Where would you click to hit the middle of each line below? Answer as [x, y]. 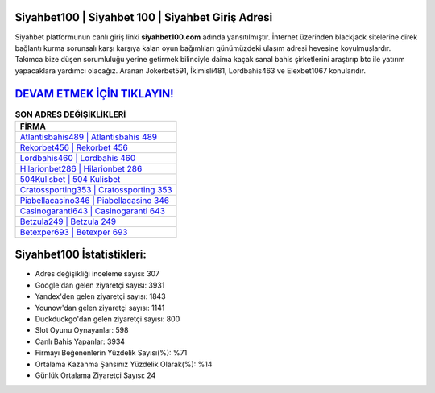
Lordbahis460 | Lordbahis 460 [78, 158]
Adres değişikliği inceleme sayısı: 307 [97, 274]
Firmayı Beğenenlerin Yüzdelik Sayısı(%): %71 [111, 353]
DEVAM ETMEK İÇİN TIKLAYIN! [94, 94]
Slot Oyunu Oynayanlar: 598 [82, 330]
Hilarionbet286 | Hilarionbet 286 [81, 168]
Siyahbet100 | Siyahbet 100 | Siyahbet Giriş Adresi [144, 17]
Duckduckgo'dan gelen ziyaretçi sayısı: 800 [108, 319]
